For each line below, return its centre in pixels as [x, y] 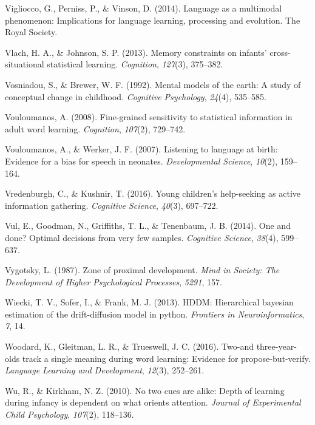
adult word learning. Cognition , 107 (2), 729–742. [95, 128]
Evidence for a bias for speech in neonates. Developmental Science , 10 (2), [141, 161]
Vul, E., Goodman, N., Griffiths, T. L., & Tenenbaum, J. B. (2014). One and [148, 226]
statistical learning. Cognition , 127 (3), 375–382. [135, 64]
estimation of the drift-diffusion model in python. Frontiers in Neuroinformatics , [155, 314]
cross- [280, 52]
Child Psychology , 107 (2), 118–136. [69, 414]
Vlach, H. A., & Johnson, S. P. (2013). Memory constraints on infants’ [136, 52]
